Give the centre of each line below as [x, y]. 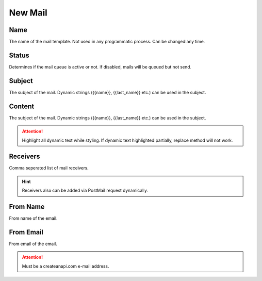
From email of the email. [33, 244]
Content [22, 106]
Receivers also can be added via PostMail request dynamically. [85, 190]
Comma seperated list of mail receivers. [49, 168]
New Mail [28, 13]
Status [19, 55]
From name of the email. [33, 218]
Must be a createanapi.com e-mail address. [65, 266]
